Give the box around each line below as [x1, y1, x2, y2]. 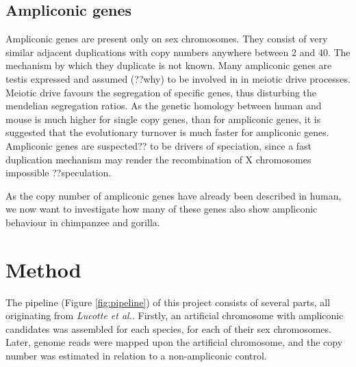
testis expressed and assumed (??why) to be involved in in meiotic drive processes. [5, 71, 351, 85]
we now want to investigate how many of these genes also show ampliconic [5, 202, 318, 216]
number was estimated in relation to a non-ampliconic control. [5, 349, 267, 363]
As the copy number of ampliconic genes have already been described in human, [5, 188, 342, 202]
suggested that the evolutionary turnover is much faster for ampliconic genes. [5, 125, 329, 139]
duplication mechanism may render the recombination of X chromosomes [5, 152, 311, 166]
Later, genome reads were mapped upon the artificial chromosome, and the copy [5, 335, 343, 349]
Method [5, 255, 81, 283]
